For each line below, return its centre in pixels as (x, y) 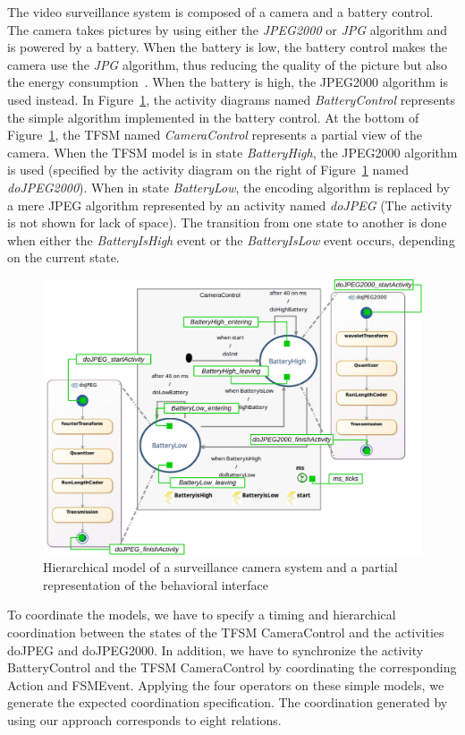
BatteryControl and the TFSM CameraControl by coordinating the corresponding (232, 667)
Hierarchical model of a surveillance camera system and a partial (220, 567)
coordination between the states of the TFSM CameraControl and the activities (226, 632)
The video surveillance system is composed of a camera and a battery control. (220, 12)
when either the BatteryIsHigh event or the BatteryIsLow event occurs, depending (231, 239)
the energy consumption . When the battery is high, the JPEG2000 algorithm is (228, 82)
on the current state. (63, 257)
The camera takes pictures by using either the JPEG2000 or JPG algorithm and (228, 29)
